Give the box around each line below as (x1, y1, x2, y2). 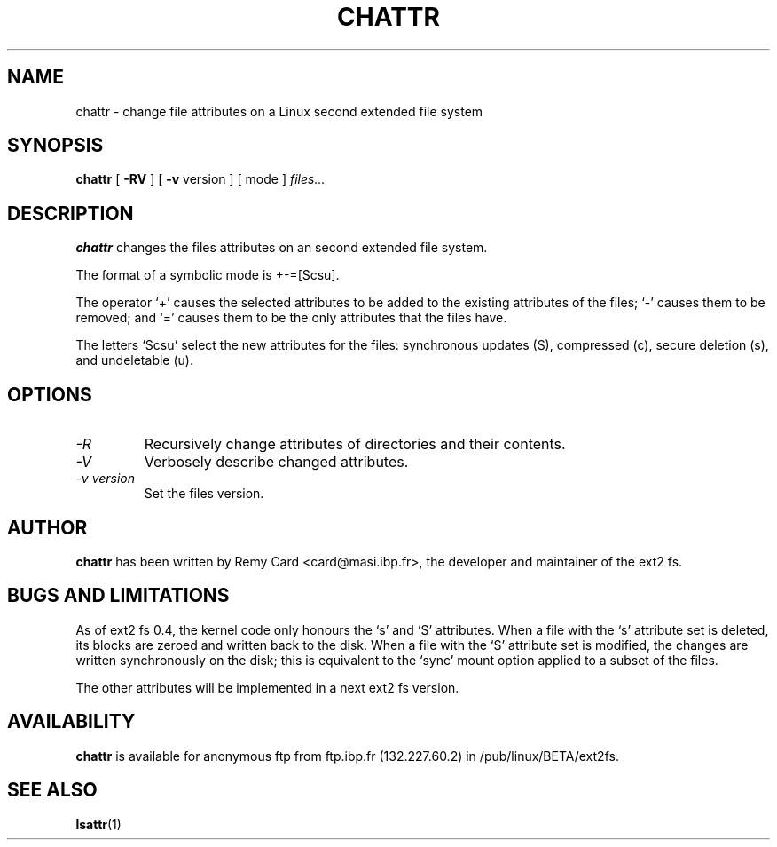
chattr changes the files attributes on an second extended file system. (75, 240, 488, 256)
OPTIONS (7, 383, 92, 406)
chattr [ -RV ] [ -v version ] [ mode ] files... (75, 171, 326, 187)
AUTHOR (7, 516, 88, 539)
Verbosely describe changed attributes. (144, 453, 409, 471)
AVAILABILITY (7, 710, 136, 733)
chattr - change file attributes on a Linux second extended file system (75, 103, 483, 119)
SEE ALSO (7, 779, 98, 802)
